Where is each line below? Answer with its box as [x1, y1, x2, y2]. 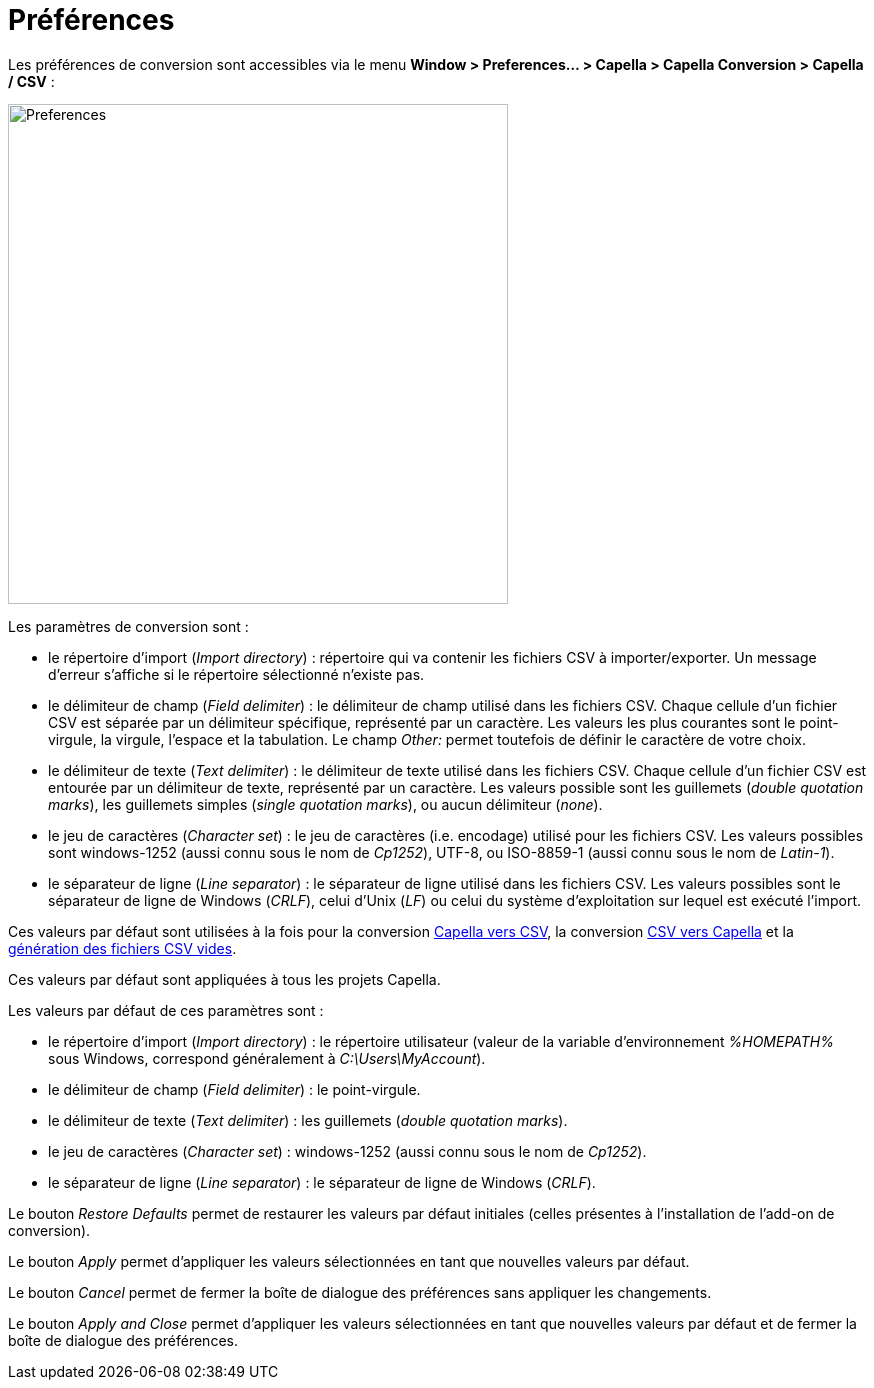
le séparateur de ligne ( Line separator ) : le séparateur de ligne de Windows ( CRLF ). [48, 1173, 596, 1191]
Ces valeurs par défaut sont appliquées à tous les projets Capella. [8, 970, 441, 988]
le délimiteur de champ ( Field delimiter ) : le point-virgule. [48, 1080, 421, 1098]
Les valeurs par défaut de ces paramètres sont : [8, 1001, 324, 1019]
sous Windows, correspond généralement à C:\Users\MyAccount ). [48, 1049, 486, 1067]
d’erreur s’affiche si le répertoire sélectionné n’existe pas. [48, 665, 425, 683]
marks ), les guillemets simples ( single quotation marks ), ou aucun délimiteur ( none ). [48, 795, 603, 813]
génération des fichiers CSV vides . [8, 939, 237, 957]
